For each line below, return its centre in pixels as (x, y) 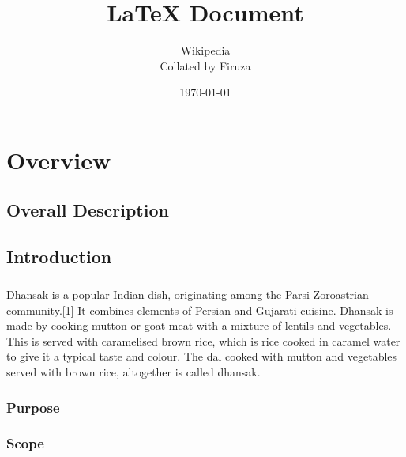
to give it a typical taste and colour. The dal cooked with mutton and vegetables (202, 356)
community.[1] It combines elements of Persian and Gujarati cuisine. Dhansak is (200, 310)
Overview (59, 159)
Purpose (33, 407)
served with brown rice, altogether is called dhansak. (133, 372)
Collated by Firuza (205, 65)
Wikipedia (205, 50)
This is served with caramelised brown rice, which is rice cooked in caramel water (203, 340)
